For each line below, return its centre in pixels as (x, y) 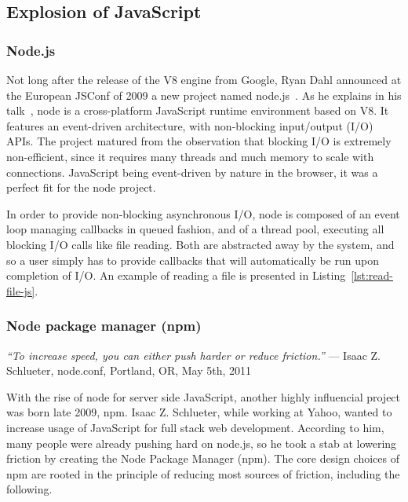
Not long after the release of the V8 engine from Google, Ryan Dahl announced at (204, 79)
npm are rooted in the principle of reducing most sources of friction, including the (203, 473)
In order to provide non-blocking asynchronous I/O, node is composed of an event (203, 213)
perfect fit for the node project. (81, 187)
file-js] (21, 290)
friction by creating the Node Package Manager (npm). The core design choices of (203, 458)
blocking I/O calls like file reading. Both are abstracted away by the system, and (200, 244)
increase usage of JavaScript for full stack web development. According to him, (195, 427)
